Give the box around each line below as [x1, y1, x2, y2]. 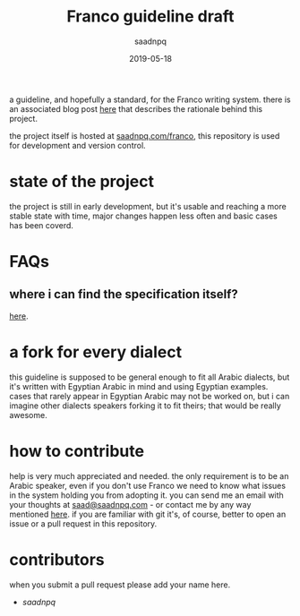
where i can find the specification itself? [9, 287, 239, 302]
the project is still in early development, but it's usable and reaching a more [9, 201, 287, 211]
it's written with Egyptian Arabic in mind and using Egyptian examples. [9, 381, 269, 391]
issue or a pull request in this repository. [9, 518, 158, 529]
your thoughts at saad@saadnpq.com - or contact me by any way [9, 499, 252, 509]
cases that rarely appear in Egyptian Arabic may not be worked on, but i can [9, 390, 290, 401]
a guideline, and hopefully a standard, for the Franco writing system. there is [9, 94, 291, 105]
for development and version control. [9, 140, 146, 150]
